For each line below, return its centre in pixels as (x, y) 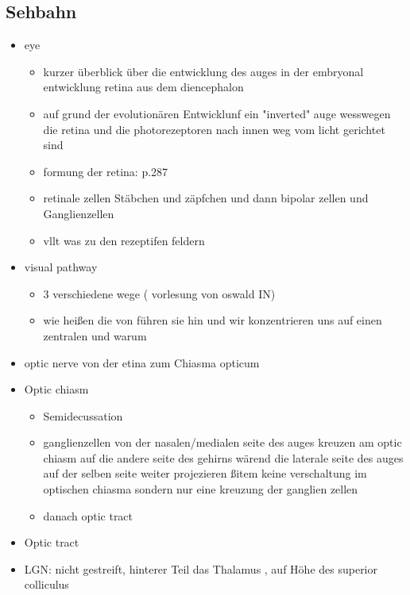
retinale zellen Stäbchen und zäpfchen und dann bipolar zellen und (206, 198)
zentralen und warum (95, 335)
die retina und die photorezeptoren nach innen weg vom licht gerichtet (214, 129)
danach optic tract (88, 515)
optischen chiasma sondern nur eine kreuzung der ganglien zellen (201, 489)
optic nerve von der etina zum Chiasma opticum (142, 362)
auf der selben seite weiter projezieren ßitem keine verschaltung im (205, 473)
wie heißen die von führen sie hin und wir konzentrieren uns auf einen (213, 320)
